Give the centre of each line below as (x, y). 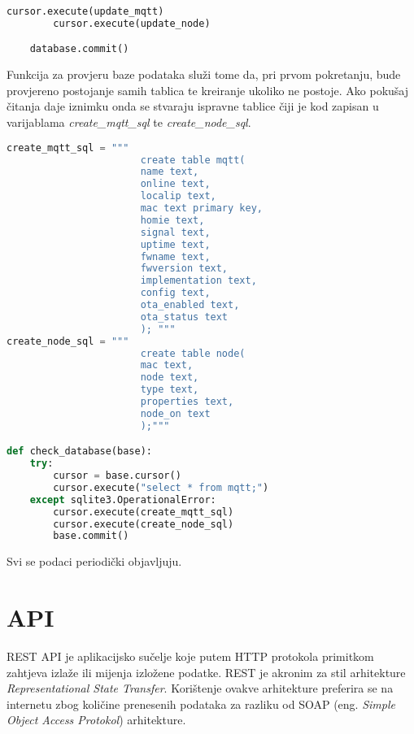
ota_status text (184, 317)
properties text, (187, 402)
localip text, (178, 196)
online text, (175, 184)
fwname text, (175, 256)
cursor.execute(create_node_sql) (144, 524)
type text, (170, 390)
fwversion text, (184, 269)
